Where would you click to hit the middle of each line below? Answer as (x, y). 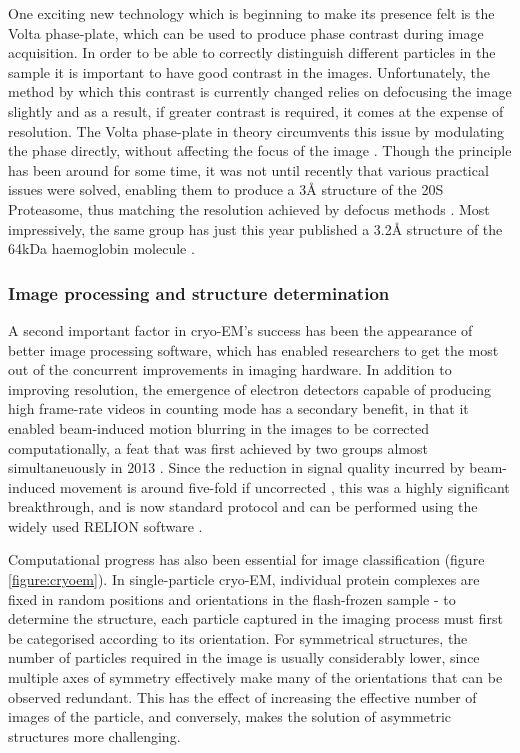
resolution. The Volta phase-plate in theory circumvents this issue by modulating (256, 130)
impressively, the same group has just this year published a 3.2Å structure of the (255, 228)
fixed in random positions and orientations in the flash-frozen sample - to (232, 598)
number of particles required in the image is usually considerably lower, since (244, 657)
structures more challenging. (94, 735)
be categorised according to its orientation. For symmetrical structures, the (238, 637)
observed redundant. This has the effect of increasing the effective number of (242, 696)
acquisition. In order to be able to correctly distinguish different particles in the (252, 52)
